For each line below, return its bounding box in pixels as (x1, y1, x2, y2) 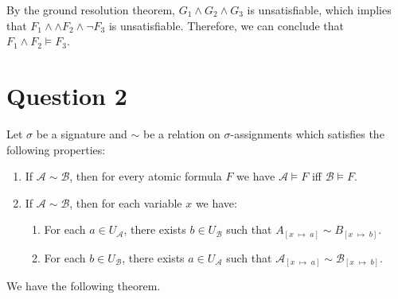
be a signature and (36, 125, 127, 142)
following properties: (6, 141, 106, 157)
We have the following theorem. (6, 278, 161, 294)
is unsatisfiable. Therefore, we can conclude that (108, 17, 345, 33)
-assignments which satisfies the (230, 125, 384, 142)
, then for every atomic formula (69, 168, 222, 184)
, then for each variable (69, 194, 182, 211)
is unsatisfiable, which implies (247, 2, 392, 17)
